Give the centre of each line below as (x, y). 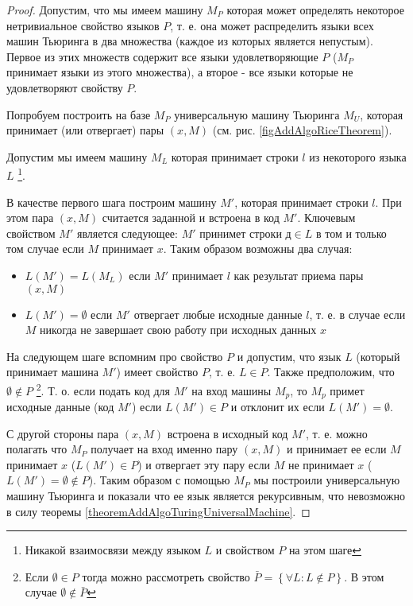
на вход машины (232, 390)
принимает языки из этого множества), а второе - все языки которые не (180, 72)
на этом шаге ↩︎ (325, 550)
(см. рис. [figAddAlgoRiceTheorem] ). (302, 130)
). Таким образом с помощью (159, 480)
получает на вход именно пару (164, 449)
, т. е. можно (337, 433)
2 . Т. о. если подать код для (103, 389)
